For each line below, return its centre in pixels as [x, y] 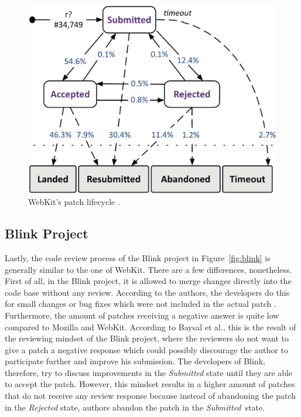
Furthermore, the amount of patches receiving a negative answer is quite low [142, 315]
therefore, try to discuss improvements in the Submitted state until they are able [149, 372]
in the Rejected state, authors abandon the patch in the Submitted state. [135, 407]
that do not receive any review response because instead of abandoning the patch [150, 396]
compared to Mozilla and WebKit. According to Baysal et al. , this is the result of [150, 327]
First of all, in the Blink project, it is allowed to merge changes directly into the [148, 281]
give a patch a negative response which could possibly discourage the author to [146, 349]
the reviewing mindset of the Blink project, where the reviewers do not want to [147, 338]
